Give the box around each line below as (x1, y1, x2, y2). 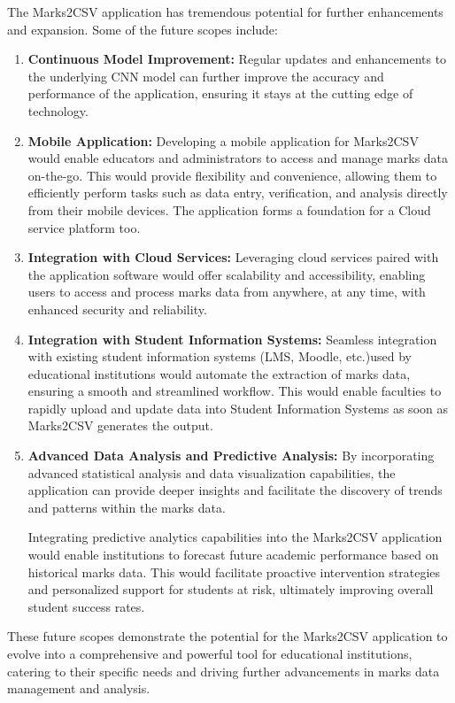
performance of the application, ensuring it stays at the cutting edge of (27, 84, 413, 103)
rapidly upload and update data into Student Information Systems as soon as (27, 398, 448, 417)
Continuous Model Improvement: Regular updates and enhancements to (27, 50, 447, 68)
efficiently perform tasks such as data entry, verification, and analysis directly (27, 183, 448, 202)
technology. (27, 101, 89, 120)
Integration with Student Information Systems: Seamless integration (27, 329, 437, 348)
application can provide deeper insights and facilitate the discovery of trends (27, 481, 443, 499)
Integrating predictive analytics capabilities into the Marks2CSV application (27, 528, 443, 546)
